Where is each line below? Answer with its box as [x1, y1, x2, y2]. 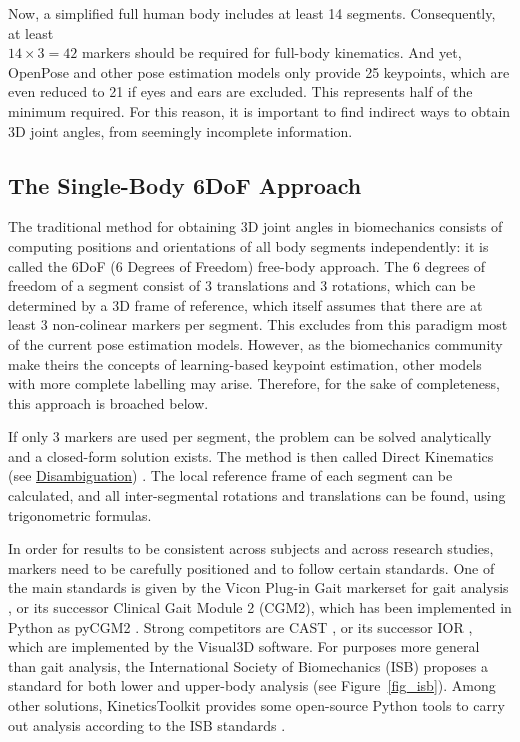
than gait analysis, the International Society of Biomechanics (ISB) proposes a [8, 655, 488, 676]
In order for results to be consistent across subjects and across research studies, [8, 538, 494, 559]
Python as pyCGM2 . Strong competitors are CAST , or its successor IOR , [8, 616, 473, 637]
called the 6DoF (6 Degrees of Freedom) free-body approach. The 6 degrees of [8, 255, 486, 276]
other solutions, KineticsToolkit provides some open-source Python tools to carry [8, 695, 505, 716]
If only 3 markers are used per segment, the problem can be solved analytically [8, 426, 492, 447]
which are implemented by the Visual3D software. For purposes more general [8, 636, 480, 657]
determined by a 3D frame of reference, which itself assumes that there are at [8, 294, 483, 315]
